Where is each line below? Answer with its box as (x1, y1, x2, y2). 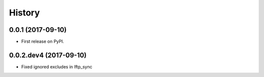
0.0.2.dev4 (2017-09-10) (9, 51, 87, 59)
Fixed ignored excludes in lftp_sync (21, 63, 92, 70)
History (9, 7, 40, 18)
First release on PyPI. (21, 39, 65, 45)
